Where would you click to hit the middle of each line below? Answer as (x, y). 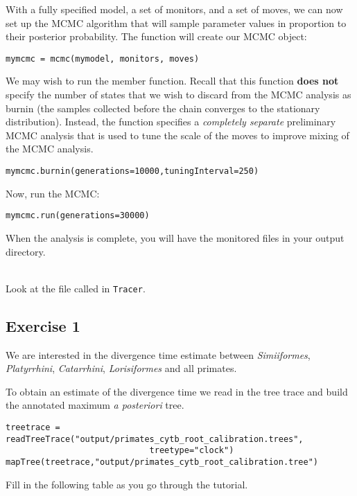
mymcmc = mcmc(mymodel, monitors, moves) (103, 59)
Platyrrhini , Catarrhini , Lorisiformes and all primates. (121, 368)
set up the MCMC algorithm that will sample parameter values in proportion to (176, 23)
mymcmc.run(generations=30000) (78, 216)
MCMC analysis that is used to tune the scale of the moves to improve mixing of (177, 135)
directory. (26, 251)
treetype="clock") (192, 451)
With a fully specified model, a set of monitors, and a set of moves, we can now (174, 9)
